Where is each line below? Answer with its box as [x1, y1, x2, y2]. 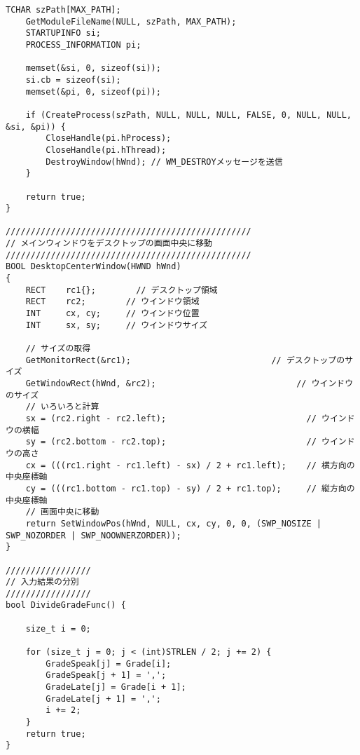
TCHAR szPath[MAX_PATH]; [6, 5, 121, 15]
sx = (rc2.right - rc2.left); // [25, 413, 317, 423]
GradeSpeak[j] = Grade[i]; [46, 658, 172, 669]
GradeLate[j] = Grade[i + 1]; [46, 682, 186, 693]
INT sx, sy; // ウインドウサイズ [25, 320, 208, 330]
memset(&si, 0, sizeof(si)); [25, 63, 161, 74]
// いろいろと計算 [25, 402, 99, 412]
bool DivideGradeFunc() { [6, 600, 126, 611]
